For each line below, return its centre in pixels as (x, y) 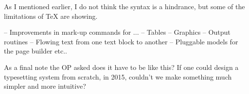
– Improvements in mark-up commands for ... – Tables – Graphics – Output (117, 32)
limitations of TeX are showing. (51, 16)
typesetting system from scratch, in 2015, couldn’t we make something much (118, 76)
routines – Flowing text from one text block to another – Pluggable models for (121, 41)
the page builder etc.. (36, 51)
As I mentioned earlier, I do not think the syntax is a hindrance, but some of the (124, 6)
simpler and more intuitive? (45, 86)
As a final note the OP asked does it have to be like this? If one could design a (121, 67)
